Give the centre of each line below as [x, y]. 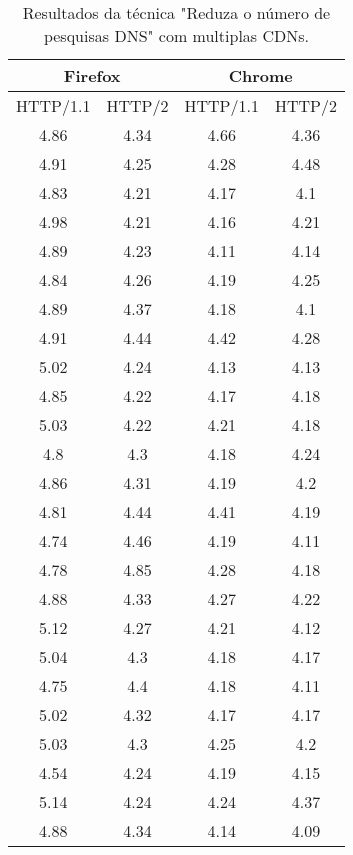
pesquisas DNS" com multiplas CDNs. [176, 35]
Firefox [92, 75]
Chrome [260, 75]
